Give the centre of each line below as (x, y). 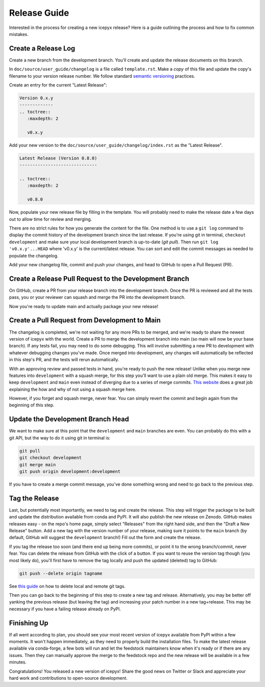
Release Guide (39, 13)
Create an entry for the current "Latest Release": (58, 85)
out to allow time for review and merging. (51, 219)
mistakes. (19, 34)
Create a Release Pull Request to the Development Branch (99, 278)
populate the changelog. (34, 256)
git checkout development (51, 458)
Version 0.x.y (36, 98)
